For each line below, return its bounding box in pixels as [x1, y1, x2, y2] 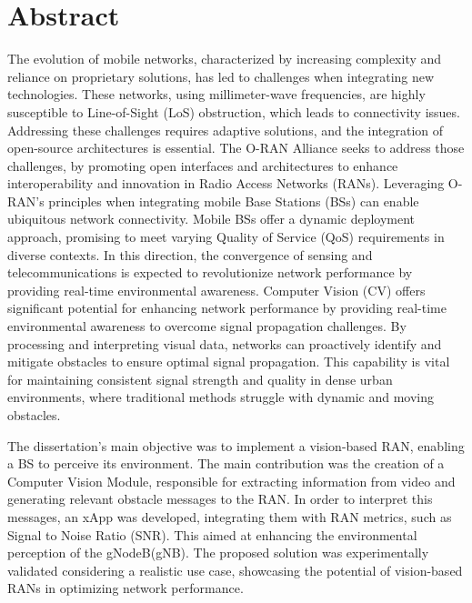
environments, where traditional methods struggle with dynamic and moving [7, 387, 435, 407]
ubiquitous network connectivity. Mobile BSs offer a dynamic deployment [7, 209, 416, 228]
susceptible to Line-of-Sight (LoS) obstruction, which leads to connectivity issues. [7, 102, 460, 121]
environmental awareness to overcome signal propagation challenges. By [7, 317, 407, 336]
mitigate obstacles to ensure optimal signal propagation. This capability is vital [7, 352, 450, 371]
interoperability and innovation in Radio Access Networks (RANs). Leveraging [7, 174, 445, 193]
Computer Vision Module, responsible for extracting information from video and [7, 471, 456, 490]
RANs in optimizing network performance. [7, 578, 244, 598]
